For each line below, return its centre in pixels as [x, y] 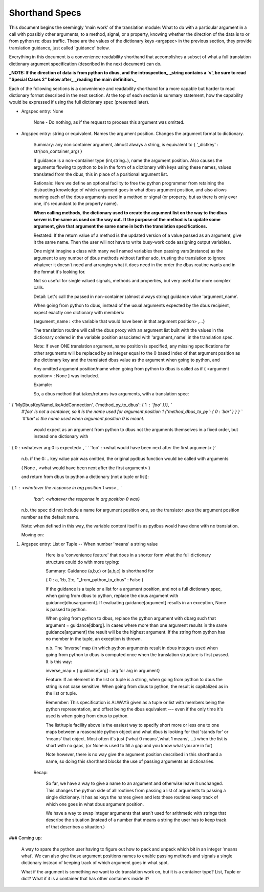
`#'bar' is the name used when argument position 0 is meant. [83, 418]
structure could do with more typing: [83, 562]
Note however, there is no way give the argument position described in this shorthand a [134, 755]
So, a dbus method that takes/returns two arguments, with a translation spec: [111, 393]
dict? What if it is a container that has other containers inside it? [85, 879]
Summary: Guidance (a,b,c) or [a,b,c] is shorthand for [100, 571]
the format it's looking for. [59, 272]
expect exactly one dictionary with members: [79, 312]
